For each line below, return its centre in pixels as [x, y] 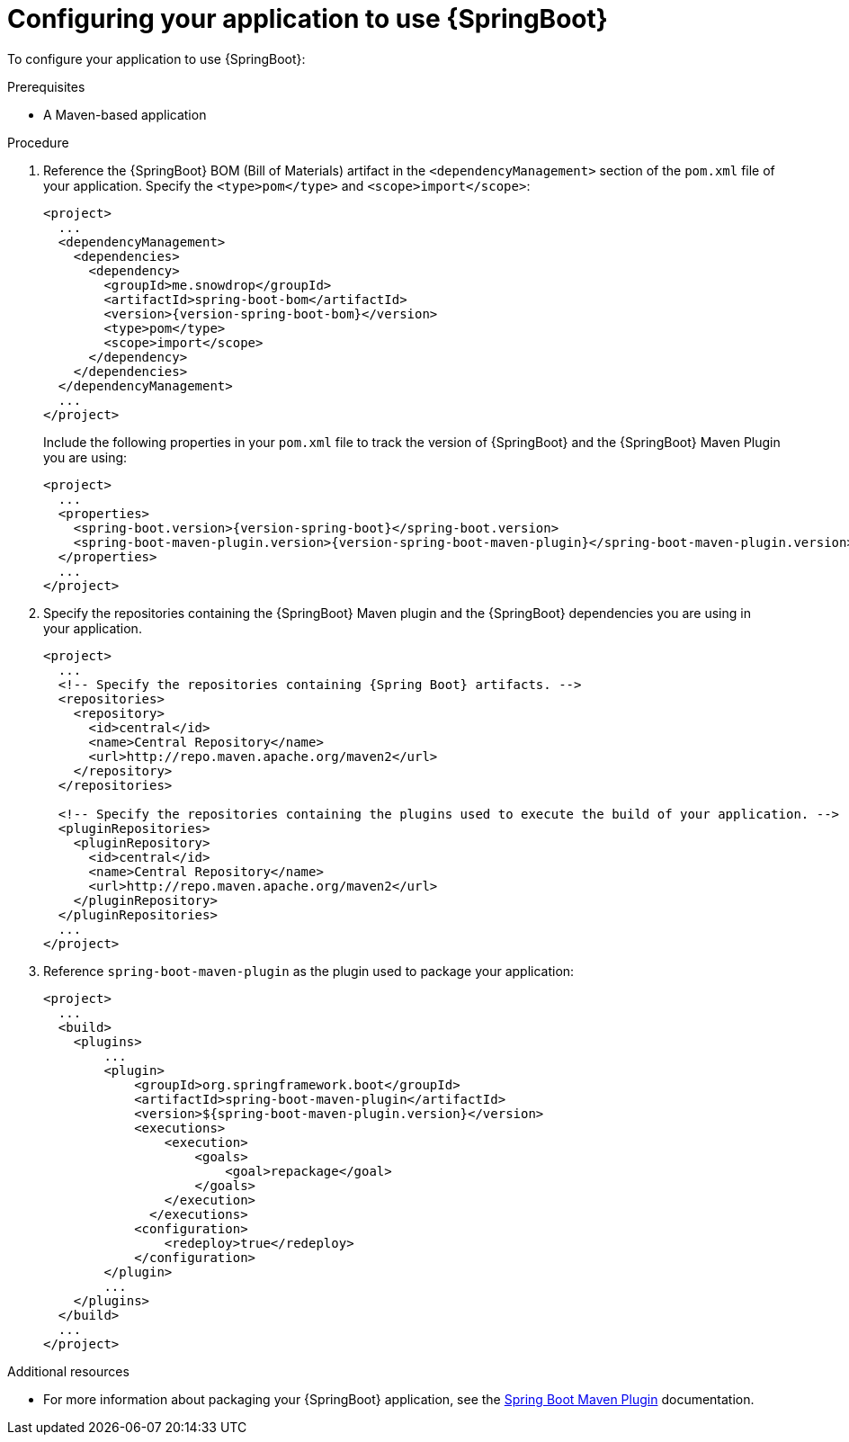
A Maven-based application [125, 114]
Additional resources [68, 1371]
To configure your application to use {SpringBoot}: [156, 58]
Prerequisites [46, 86]
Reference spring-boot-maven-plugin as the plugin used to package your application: [309, 971]
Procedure [38, 142]
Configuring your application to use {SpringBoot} [308, 19]
